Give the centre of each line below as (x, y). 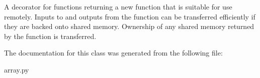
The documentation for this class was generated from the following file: (113, 53)
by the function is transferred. (50, 36)
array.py (17, 69)
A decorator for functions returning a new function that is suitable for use (118, 6)
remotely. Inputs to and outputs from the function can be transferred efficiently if (130, 16)
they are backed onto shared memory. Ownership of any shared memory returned (129, 26)
